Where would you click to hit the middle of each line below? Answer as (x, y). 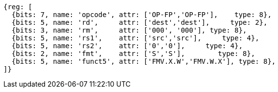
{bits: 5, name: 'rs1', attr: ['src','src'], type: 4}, (135, 38)
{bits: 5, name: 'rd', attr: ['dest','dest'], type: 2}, (139, 22)
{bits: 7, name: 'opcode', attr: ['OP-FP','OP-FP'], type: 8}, (141, 15)
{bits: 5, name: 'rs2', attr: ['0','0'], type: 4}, (127, 46)
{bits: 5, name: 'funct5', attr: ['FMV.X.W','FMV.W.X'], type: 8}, (144, 61)
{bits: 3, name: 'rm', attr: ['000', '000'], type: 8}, (129, 30)
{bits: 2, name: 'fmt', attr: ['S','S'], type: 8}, (133, 54)
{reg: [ (18, 7)
